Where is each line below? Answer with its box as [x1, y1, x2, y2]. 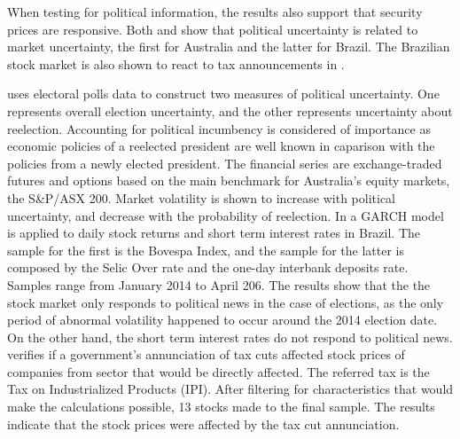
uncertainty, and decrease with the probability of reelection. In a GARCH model [7, 206, 444, 224]
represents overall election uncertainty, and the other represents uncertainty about [7, 101, 453, 120]
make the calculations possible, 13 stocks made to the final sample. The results [7, 397, 435, 416]
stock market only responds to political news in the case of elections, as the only [7, 293, 444, 311]
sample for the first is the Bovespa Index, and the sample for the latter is [7, 240, 404, 259]
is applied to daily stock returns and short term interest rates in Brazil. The [7, 223, 421, 242]
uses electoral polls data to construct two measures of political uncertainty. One [7, 84, 440, 103]
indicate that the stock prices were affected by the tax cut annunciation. [7, 414, 400, 433]
